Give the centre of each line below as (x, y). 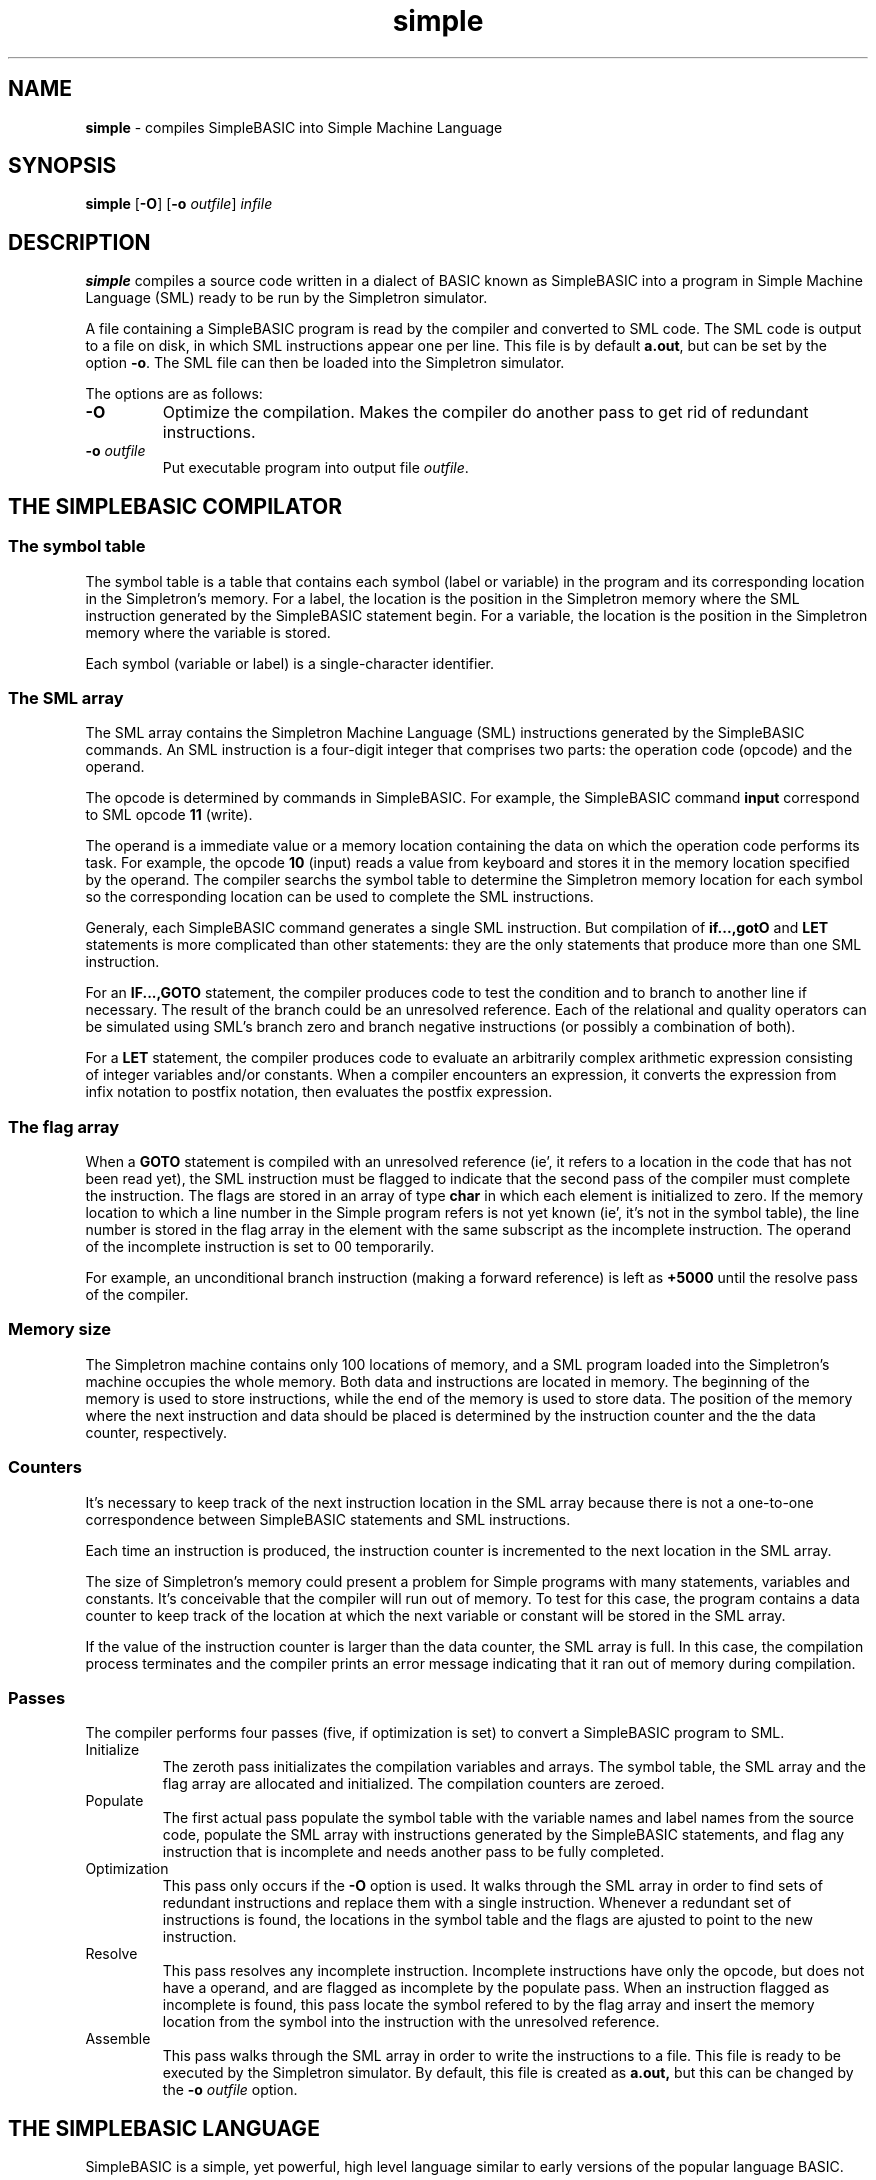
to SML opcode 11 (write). (169, 815)
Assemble (118, 2039)
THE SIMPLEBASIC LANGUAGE (164, 2128)
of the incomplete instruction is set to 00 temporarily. (260, 1246)
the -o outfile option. (230, 2090)
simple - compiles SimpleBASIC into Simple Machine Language (294, 127)
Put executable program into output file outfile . (315, 468)
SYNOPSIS (62, 166)
